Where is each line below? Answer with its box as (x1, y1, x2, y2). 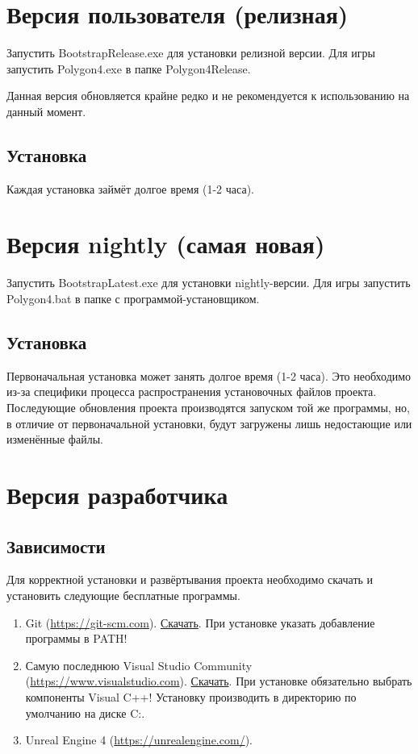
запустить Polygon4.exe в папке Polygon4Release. (6, 60, 251, 77)
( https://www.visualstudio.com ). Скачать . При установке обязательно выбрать (25, 673, 412, 689)
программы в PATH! (25, 630, 127, 647)
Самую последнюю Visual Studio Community (25, 656, 253, 673)
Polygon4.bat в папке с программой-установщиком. (6, 290, 260, 307)
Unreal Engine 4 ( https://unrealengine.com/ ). (25, 731, 253, 748)
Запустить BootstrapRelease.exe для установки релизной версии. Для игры (6, 44, 375, 61)
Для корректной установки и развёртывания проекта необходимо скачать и (6, 571, 374, 588)
